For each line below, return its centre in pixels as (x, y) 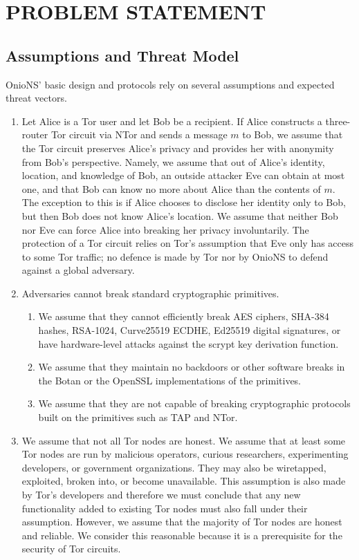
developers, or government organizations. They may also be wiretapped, (174, 467)
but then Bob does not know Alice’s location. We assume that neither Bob (180, 215)
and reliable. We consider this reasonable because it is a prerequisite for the (182, 535)
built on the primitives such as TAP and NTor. (138, 417)
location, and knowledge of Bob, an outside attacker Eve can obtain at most (183, 175)
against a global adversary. (78, 270)
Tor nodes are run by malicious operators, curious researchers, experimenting (185, 454)
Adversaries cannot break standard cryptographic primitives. (150, 293)
